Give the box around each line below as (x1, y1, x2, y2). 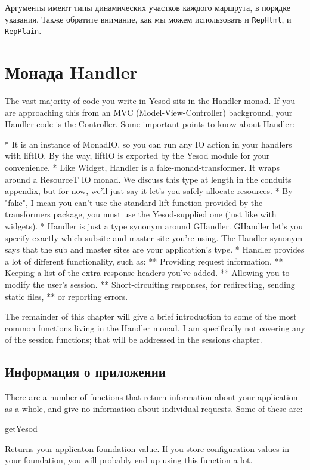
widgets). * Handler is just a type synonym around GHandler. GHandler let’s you (5, 219, 303, 232)
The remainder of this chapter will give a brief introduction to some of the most (5, 310, 297, 322)
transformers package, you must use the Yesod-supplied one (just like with (5, 208, 277, 220)
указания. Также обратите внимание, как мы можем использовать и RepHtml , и (5, 13, 292, 25)
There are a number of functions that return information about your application (5, 391, 298, 403)
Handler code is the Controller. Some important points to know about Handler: (5, 118, 295, 130)
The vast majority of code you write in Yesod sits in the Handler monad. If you (5, 94, 295, 107)
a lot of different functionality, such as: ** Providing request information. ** (5, 254, 283, 267)
